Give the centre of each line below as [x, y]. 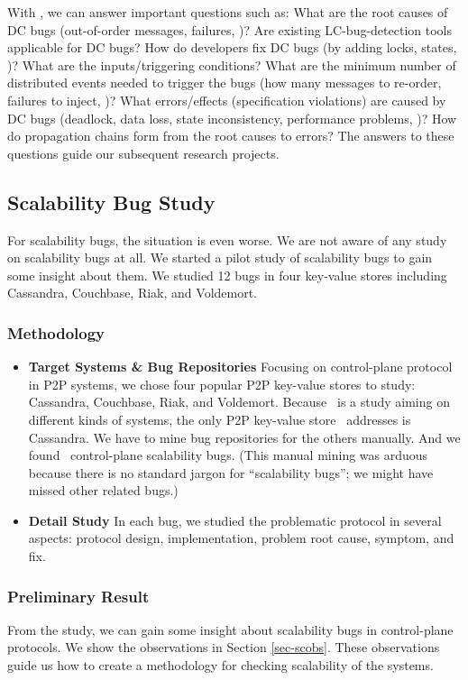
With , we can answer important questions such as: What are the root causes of [228, 12]
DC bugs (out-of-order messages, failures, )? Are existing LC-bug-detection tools [229, 29]
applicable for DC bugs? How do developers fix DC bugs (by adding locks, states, [232, 47]
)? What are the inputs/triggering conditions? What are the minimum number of [232, 64]
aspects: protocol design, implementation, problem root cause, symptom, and [241, 538]
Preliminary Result [78, 596]
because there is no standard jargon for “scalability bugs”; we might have [231, 472]
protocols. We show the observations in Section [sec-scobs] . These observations [224, 647]
